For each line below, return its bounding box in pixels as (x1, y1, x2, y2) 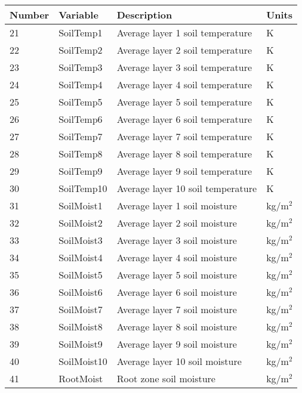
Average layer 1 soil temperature (116, 26, 252, 39)
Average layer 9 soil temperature (116, 164, 252, 178)
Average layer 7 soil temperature (116, 129, 252, 143)
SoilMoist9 (58, 337, 103, 351)
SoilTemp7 (58, 129, 103, 143)
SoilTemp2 (58, 43, 103, 57)
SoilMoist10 (58, 354, 107, 368)
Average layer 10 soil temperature (116, 181, 257, 195)
